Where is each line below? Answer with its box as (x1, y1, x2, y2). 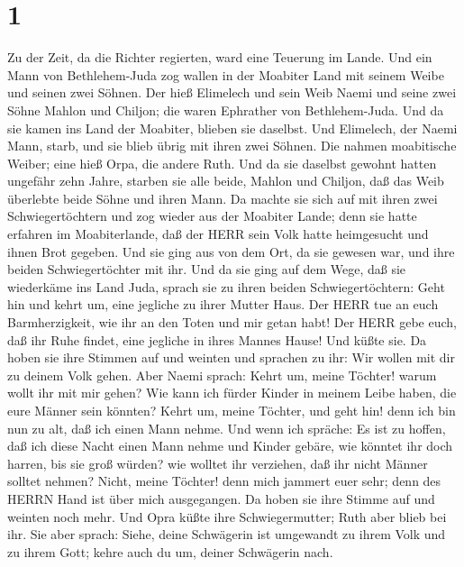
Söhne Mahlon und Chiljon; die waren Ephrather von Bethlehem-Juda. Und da (7, 100, 444, 119)
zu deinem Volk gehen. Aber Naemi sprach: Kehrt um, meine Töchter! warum (7, 365, 437, 384)
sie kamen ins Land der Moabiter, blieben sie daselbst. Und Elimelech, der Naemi (7, 118, 458, 137)
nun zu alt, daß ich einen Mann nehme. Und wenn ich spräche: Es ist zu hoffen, (7, 418, 446, 437)
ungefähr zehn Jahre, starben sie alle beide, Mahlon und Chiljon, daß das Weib (7, 171, 444, 190)
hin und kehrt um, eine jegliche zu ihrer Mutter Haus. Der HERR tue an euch (7, 295, 439, 314)
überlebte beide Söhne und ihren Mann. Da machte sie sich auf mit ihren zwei (7, 188, 438, 207)
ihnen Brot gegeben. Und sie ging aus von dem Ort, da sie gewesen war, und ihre (7, 242, 455, 261)
